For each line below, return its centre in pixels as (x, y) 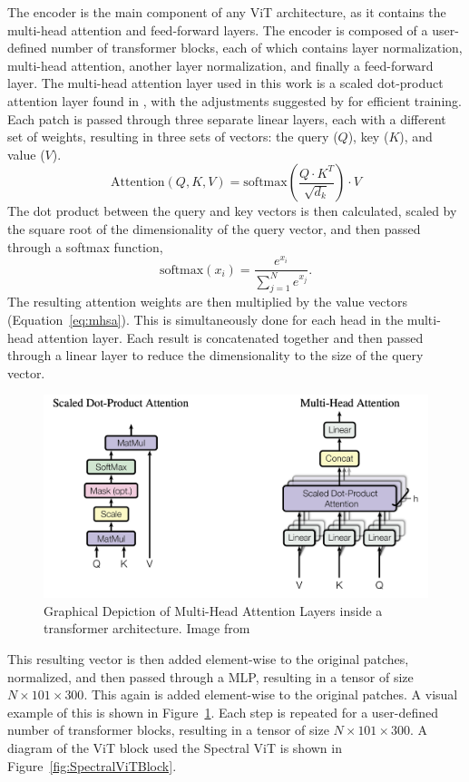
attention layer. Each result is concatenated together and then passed (230, 337)
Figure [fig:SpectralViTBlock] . (92, 765)
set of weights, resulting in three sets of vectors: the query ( (173, 137)
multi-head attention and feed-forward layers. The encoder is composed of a (218, 29)
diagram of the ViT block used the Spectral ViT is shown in (175, 747)
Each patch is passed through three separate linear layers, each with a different (227, 118)
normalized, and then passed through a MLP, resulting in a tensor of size (210, 676)
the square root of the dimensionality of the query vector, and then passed (214, 228)
